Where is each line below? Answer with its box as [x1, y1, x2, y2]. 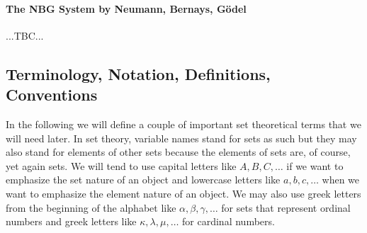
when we [322, 172, 360, 187]
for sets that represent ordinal [221, 200, 351, 215]
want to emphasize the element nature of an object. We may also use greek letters [6, 186, 361, 200]
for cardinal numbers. [182, 214, 275, 229]
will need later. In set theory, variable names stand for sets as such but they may [6, 130, 357, 145]
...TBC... [6, 28, 44, 42]
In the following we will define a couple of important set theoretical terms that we [6, 116, 361, 131]
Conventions [6, 84, 98, 106]
